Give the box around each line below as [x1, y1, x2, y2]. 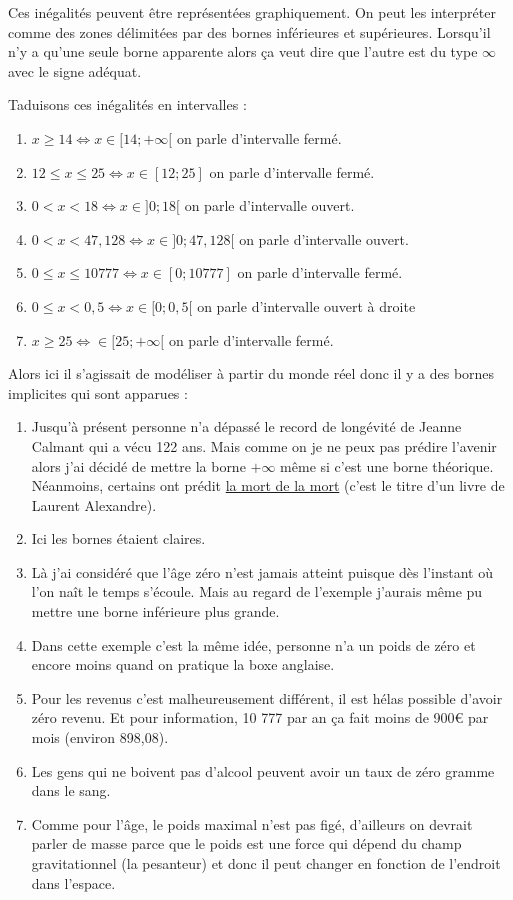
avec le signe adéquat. [8, 60, 142, 81]
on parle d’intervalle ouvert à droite [197, 295, 416, 316]
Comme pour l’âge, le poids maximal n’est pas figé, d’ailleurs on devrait [31, 813, 473, 834]
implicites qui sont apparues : [8, 382, 188, 403]
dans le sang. [31, 780, 111, 801]
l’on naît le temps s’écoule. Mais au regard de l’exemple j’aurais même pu [31, 581, 483, 602]
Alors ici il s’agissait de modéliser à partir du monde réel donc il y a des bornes [8, 363, 495, 384]
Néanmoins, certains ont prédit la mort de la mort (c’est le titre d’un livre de [31, 475, 505, 496]
